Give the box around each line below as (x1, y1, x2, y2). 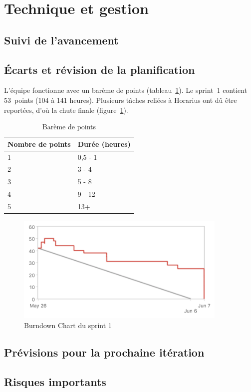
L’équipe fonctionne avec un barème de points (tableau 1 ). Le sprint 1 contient (4, 85, 248, 95)
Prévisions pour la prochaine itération (4, 344, 205, 360)
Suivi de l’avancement (4, 32, 119, 47)
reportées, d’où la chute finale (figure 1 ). (4, 104, 128, 115)
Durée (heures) (77, 138, 131, 149)
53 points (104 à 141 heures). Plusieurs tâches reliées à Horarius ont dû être (4, 94, 237, 105)
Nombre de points (7, 138, 71, 149)
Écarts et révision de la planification (4, 61, 195, 77)
